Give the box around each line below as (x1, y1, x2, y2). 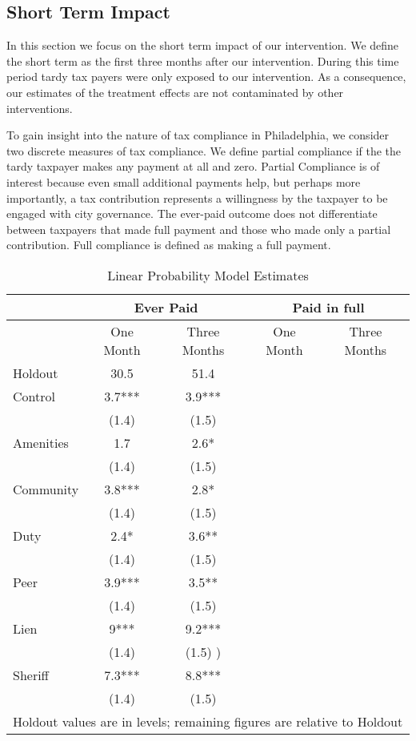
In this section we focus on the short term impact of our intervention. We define (6, 37, 399, 54)
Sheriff (13, 665, 49, 684)
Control (13, 386, 55, 405)
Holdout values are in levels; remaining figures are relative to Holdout (13, 711, 403, 731)
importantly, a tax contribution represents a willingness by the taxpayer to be (6, 189, 388, 206)
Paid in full (292, 297, 365, 316)
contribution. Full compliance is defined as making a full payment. (6, 236, 331, 253)
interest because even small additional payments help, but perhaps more (6, 173, 361, 190)
